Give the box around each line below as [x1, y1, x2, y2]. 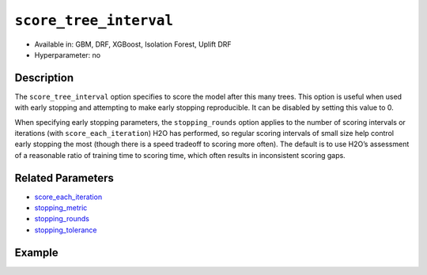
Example [14, 246, 59, 259]
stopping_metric [34, 203, 88, 213]
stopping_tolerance [34, 225, 97, 235]
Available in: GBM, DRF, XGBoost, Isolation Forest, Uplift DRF [34, 40, 232, 49]
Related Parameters [14, 171, 115, 185]
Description [14, 71, 74, 85]
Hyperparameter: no [34, 50, 101, 59]
